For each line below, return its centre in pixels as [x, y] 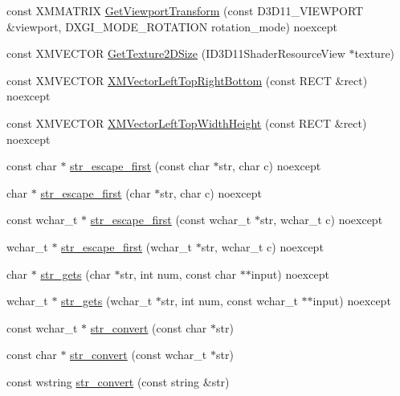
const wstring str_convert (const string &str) [118, 381]
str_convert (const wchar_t [139, 355]
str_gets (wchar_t [107, 301]
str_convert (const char [149, 327]
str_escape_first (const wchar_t [171, 220]
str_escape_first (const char [140, 166]
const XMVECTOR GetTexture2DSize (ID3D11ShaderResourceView [176, 53]
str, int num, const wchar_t [229, 301]
